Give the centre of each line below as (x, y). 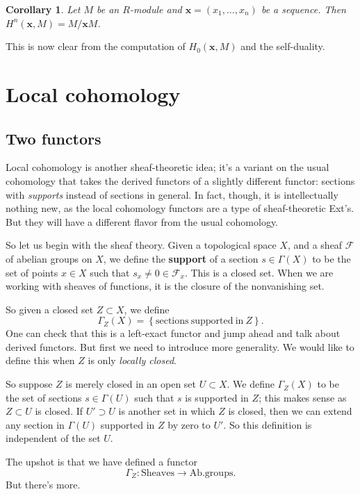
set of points (32, 272)
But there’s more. (43, 485)
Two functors (54, 138)
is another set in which (167, 411)
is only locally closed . (132, 360)
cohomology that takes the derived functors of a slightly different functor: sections (180, 180)
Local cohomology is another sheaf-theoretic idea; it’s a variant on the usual (167, 167)
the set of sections (44, 397)
